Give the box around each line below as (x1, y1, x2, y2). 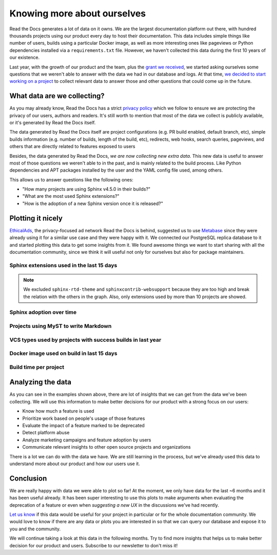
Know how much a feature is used (22, 408, 94, 414)
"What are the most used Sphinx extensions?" (22, 193, 120, 199)
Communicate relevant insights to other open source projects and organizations (22, 444, 191, 450)
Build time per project (9, 363, 65, 371)
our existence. (9, 54, 40, 61)
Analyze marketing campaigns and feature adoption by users (22, 437, 151, 443)
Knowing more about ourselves (9, 8, 146, 19)
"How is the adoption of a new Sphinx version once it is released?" (22, 200, 164, 207)
